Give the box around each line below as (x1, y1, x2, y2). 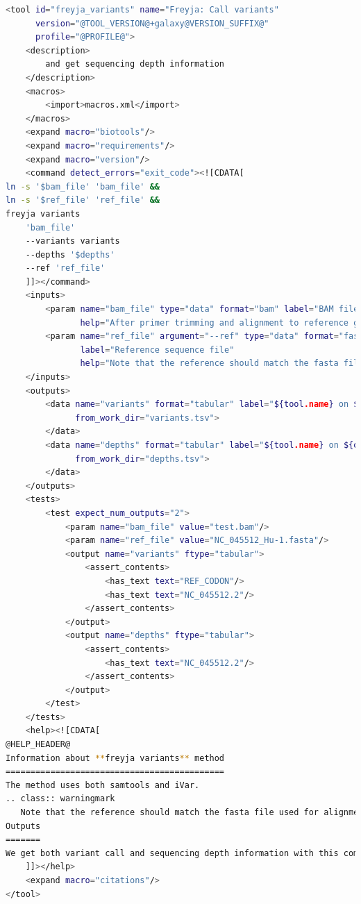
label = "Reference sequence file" (80, 344, 235, 355)
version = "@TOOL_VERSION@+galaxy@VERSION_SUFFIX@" (35, 18, 269, 28)
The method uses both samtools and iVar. (6, 780, 200, 790)
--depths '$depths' (25, 249, 115, 260)
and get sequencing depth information (45, 59, 225, 69)
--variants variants (25, 236, 120, 246)
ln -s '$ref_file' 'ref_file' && (6, 195, 160, 206)
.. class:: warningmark (6, 794, 115, 804)
